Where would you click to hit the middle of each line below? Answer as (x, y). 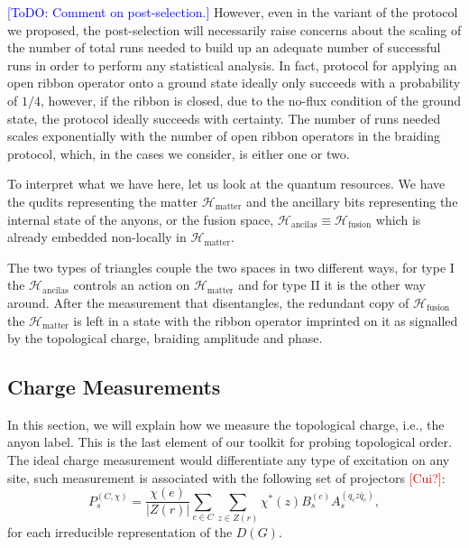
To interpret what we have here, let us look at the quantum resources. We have (226, 184)
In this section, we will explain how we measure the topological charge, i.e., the (226, 424)
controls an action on (132, 285)
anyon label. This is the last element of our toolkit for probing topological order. (230, 442)
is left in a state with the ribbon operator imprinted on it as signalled (266, 320)
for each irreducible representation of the (120, 532)
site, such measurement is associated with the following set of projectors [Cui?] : (226, 477)
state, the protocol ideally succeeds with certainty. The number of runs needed (224, 118)
